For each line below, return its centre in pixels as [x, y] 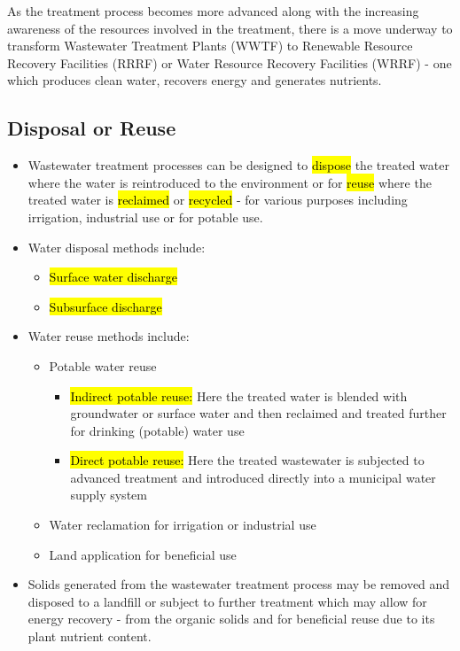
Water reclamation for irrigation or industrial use [183, 525]
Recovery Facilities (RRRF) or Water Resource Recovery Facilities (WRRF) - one [230, 62]
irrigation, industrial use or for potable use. [145, 217]
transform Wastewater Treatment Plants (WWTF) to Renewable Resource [210, 46]
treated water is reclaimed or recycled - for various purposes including [218, 200]
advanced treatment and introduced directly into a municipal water [253, 477]
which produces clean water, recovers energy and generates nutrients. [195, 80]
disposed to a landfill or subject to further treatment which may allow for [227, 601]
